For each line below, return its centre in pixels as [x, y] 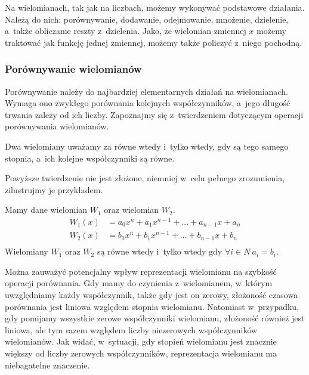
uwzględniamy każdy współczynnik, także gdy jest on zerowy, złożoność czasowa [152, 294]
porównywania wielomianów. [57, 126]
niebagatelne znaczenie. [47, 365]
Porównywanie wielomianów [73, 69]
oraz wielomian [132, 210]
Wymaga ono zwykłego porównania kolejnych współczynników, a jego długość [148, 103]
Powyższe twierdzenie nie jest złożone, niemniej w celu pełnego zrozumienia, [145, 178]
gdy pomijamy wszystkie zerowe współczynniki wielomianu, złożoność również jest [155, 318]
